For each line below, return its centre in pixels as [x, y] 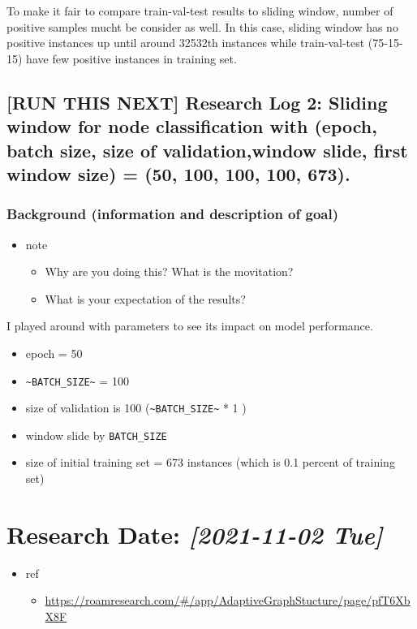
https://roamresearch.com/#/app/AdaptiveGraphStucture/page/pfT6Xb [228, 600]
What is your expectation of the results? [145, 298]
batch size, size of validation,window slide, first [207, 150]
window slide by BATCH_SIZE [96, 435]
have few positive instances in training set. [131, 58]
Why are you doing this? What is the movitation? [169, 271]
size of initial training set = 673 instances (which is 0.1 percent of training [210, 462]
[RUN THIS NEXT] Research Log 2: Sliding [197, 102]
